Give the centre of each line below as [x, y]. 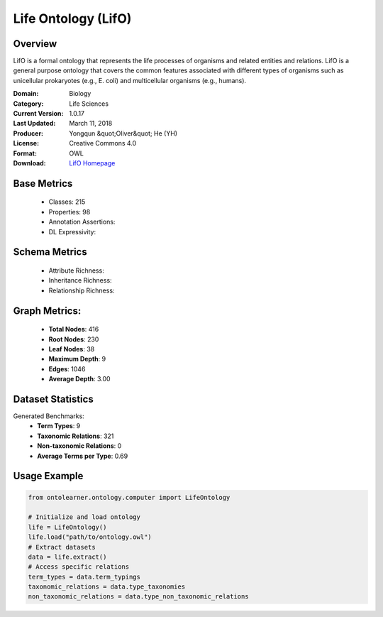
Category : [28, 104]
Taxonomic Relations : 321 [76, 436]
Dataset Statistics [53, 399]
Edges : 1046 [67, 368]
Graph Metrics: [47, 311]
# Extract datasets [62, 547]
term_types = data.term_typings [84, 577]
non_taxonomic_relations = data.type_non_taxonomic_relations [138, 597]
